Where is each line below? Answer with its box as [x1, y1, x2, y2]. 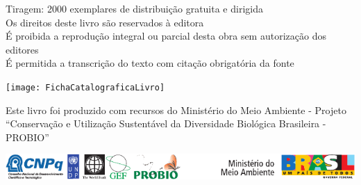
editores [6, 42, 39, 56]
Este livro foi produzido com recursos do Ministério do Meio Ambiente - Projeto [6, 102, 346, 117]
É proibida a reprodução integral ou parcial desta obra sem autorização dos [6, 29, 326, 43]
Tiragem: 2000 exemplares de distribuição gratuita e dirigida [6, 1, 263, 15]
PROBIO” [6, 129, 49, 144]
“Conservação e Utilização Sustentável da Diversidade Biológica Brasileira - [6, 116, 326, 131]
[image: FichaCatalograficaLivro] [6, 82, 165, 92]
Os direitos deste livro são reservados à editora [6, 15, 204, 29]
